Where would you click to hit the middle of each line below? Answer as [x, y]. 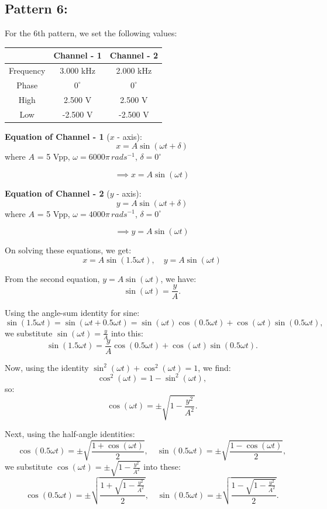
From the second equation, [52, 278]
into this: [127, 333]
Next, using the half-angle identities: [70, 434]
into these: [162, 467]
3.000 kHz [78, 70]
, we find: [214, 367]
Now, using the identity [47, 367]
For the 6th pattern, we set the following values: [91, 33]
